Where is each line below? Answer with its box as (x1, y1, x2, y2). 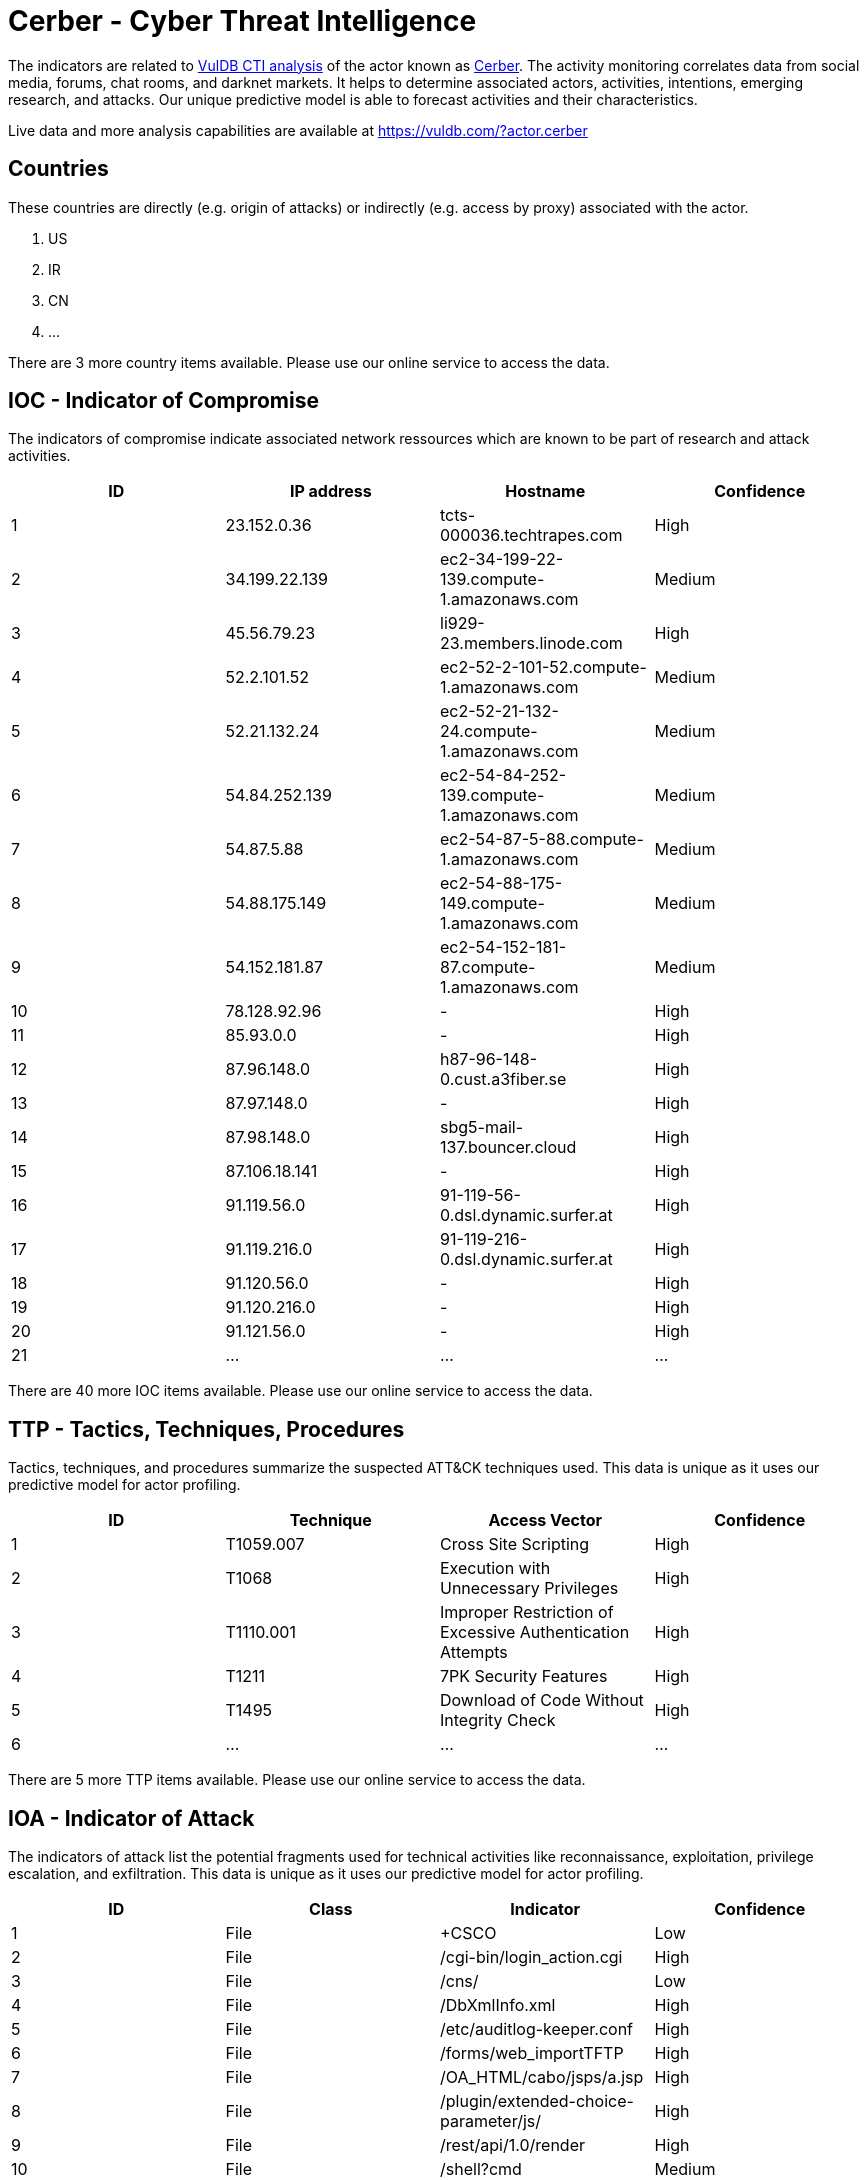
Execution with (440, 1558, 551, 1579)
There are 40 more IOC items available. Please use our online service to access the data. (8, 1382, 593, 1400)
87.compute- (440, 957, 536, 978)
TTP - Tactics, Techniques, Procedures (8, 1416, 405, 1442)
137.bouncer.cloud (440, 1137, 577, 1158)
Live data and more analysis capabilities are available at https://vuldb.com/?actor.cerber (8, 121, 588, 139)
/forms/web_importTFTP (440, 2043, 624, 2064)
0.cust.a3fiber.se (440, 1069, 567, 1090)
